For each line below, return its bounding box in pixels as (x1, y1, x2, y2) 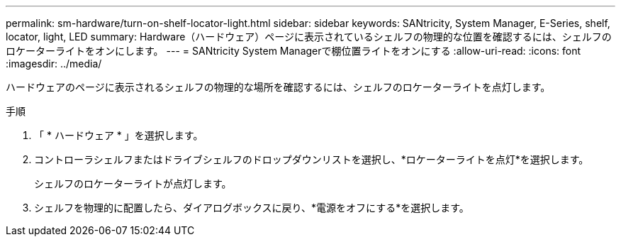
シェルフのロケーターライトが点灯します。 (34, 177, 232, 189)
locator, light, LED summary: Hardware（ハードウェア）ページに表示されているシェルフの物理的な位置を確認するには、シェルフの (6, 31, 612, 43)
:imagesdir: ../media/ (6, 57, 102, 70)
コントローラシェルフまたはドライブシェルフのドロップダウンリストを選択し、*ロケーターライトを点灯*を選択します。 (34, 153, 589, 165)
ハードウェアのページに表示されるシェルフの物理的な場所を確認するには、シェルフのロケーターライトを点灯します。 (6, 81, 551, 93)
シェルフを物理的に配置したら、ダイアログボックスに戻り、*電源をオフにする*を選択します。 (34, 202, 469, 214)
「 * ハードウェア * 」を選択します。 (34, 129, 203, 141)
